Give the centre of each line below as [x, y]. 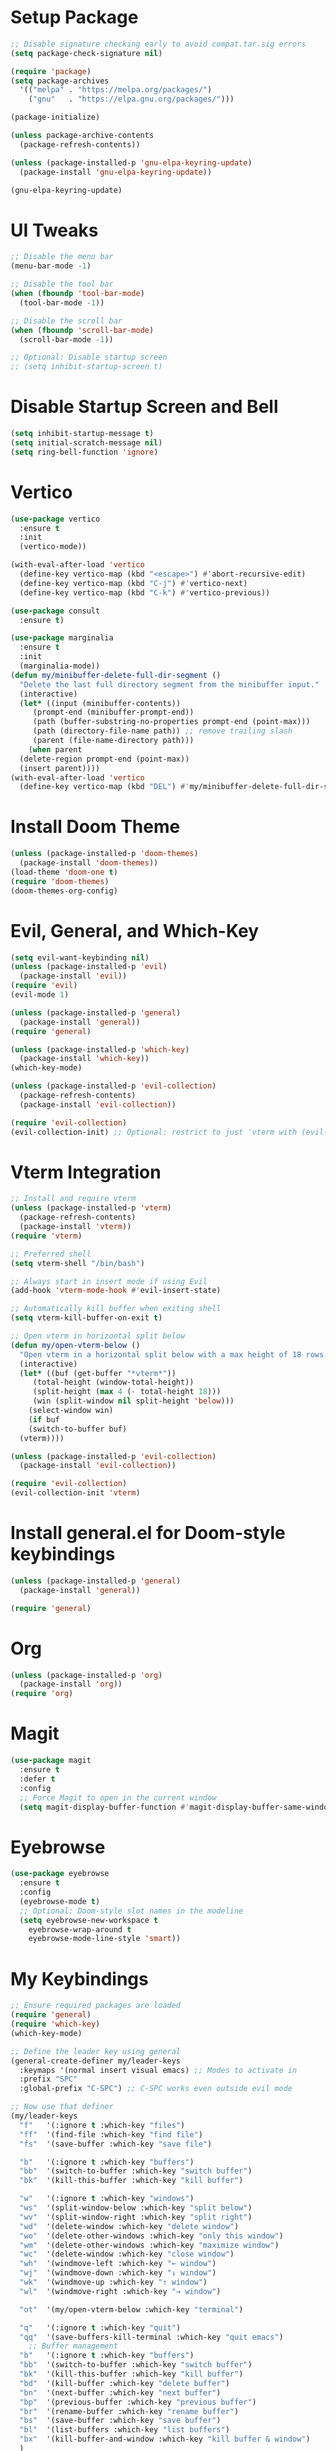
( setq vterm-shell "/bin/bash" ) [77, 1263]
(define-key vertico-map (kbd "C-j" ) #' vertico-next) [133, 583]
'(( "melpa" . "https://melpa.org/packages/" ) [116, 90]
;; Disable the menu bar [62, 257]
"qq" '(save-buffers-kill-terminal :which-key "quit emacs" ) [151, 2337]
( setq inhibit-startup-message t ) [82, 434]
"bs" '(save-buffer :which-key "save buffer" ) [120, 2421]
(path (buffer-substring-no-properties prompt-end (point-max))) [171, 722]
